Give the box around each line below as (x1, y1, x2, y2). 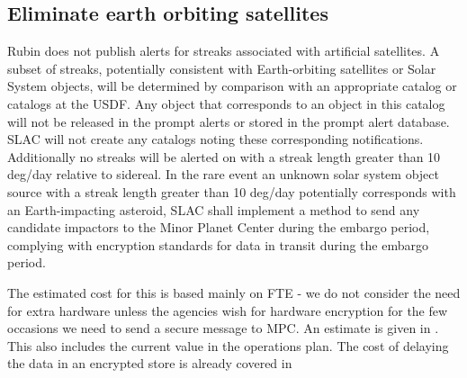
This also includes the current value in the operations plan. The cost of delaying (7, 336, 449, 355)
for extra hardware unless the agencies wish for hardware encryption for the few (7, 301, 448, 319)
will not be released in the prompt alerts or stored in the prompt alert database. (7, 112, 450, 130)
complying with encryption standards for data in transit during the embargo (7, 235, 428, 254)
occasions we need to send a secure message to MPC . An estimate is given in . (7, 319, 439, 337)
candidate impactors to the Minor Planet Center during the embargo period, (7, 218, 430, 237)
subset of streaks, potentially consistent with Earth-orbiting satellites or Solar (7, 58, 436, 77)
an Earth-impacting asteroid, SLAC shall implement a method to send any (7, 200, 420, 219)
